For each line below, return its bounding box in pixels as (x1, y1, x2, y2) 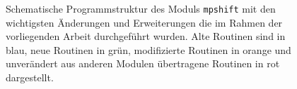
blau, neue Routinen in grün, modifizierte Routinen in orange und (6, 42, 291, 57)
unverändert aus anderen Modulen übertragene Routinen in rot (6, 56, 280, 71)
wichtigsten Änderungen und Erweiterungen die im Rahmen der (6, 15, 283, 29)
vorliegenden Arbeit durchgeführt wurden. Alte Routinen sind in (6, 29, 286, 43)
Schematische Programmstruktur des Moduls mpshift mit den (6, 1, 276, 15)
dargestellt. (6, 70, 54, 85)
